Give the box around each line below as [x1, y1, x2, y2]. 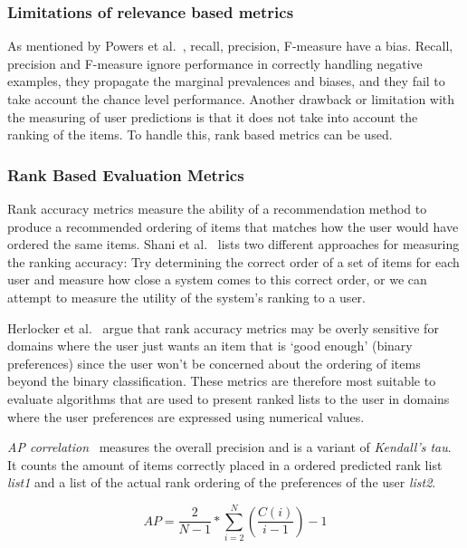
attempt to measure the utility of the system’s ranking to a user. [7, 287, 366, 306]
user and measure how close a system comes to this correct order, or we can [7, 270, 427, 289]
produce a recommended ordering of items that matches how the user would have [7, 216, 459, 236]
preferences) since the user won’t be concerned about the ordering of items [7, 353, 421, 372]
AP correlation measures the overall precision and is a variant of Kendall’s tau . [7, 437, 452, 457]
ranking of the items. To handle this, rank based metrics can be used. [7, 125, 393, 144]
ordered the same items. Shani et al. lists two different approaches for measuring [7, 235, 460, 254]
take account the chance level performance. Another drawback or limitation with [7, 90, 455, 108]
